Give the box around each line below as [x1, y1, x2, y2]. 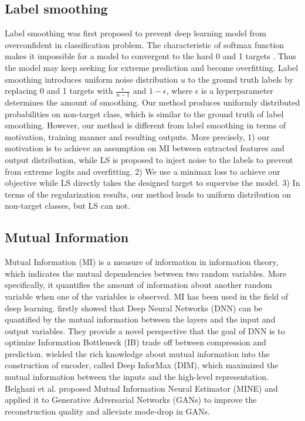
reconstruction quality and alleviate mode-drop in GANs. [5, 405, 211, 417]
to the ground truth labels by [188, 73, 294, 85]
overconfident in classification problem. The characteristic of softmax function [5, 38, 284, 50]
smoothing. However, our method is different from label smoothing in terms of [5, 119, 286, 131]
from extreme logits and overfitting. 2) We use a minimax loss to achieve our [5, 165, 280, 177]
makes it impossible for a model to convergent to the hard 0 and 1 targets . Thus [5, 50, 296, 62]
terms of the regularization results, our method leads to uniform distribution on [5, 188, 291, 200]
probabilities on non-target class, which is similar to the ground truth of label [5, 107, 284, 120]
